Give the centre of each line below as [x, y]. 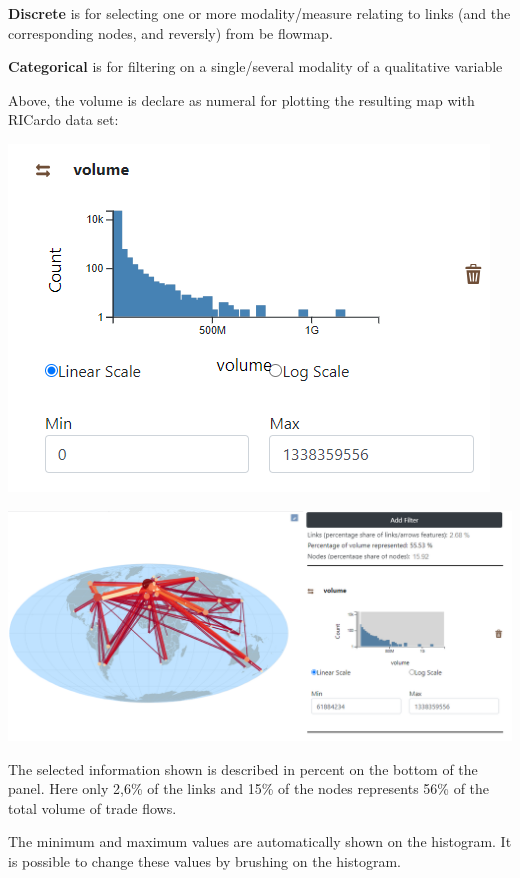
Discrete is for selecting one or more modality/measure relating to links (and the [259, 13]
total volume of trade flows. [92, 807]
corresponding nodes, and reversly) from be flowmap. [170, 32]
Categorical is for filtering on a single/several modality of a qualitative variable [255, 66]
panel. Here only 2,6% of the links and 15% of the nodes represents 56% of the [249, 788]
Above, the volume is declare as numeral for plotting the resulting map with [241, 99]
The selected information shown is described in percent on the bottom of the [243, 768]
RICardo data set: [63, 119]
